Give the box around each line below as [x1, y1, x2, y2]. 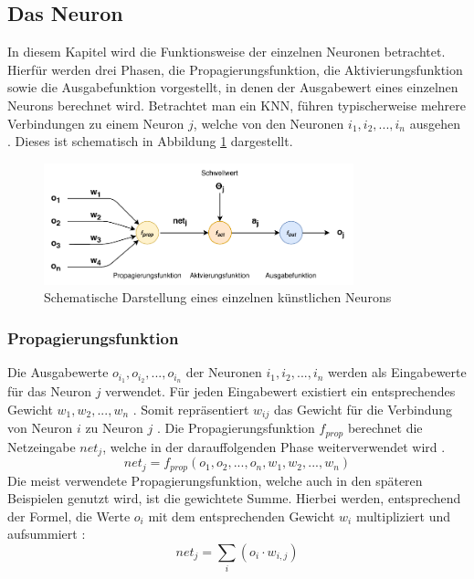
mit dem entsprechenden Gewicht [148, 506, 335, 525]
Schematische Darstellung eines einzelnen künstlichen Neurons [44, 288, 392, 307]
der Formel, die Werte [7, 506, 131, 525]
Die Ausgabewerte [7, 363, 109, 382]
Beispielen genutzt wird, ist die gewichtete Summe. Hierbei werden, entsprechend [7, 489, 461, 508]
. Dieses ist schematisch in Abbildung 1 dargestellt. [7, 132, 293, 151]
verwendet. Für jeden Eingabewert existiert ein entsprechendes [105, 382, 456, 401]
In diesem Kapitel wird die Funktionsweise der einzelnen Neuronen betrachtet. [7, 42, 446, 61]
